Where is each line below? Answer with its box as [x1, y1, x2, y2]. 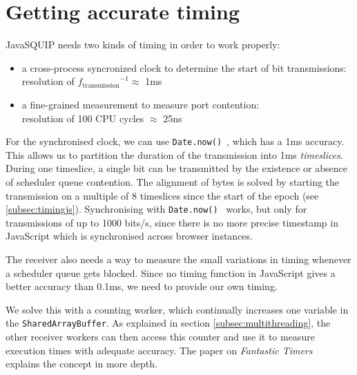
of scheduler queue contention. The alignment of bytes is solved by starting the [6, 174, 340, 189]
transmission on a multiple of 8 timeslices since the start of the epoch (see [6, 188, 319, 202]
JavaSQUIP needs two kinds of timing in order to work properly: [6, 37, 280, 52]
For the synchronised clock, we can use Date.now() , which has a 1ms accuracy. [6, 134, 345, 148]
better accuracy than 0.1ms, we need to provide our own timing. [6, 279, 278, 294]
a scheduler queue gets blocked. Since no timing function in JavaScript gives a [6, 265, 336, 280]
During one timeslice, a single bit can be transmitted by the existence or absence [6, 161, 347, 175]
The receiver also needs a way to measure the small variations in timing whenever [6, 251, 351, 266]
